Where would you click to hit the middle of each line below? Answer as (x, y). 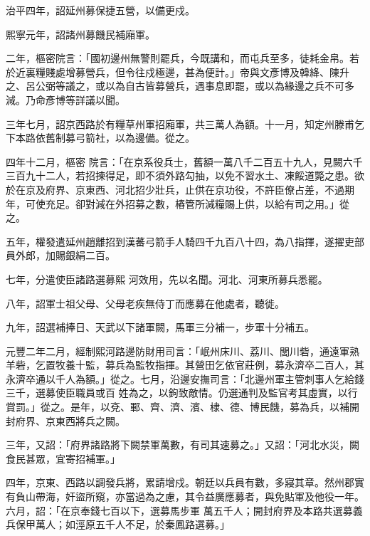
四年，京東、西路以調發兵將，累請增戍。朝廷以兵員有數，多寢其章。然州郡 (180, 482)
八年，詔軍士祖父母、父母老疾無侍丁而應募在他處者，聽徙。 (145, 303)
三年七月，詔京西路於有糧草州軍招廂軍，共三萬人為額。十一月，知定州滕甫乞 (185, 124)
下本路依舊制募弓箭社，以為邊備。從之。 (100, 138)
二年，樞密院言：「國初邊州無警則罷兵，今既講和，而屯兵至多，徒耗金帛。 (178, 58)
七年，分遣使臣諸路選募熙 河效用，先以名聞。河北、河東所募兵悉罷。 (167, 279)
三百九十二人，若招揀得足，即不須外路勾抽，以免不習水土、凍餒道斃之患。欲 (185, 175)
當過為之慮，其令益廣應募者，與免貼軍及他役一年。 (244, 496)
